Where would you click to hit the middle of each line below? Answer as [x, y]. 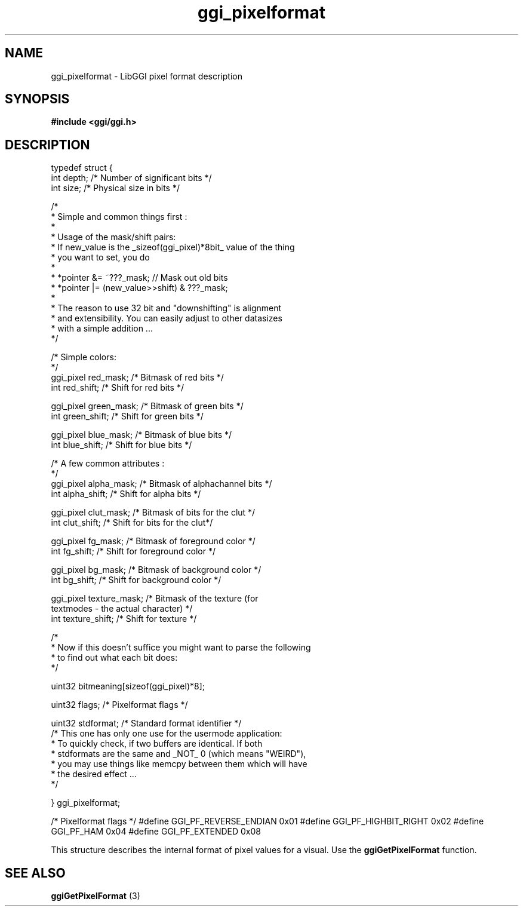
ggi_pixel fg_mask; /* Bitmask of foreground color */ [153, 541]
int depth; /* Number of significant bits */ [131, 178]
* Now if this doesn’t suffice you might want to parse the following [181, 648]
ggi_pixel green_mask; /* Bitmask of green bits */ [147, 406]
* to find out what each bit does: [114, 658]
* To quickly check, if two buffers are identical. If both [157, 744]
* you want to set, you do [100, 257]
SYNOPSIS [37, 99]
